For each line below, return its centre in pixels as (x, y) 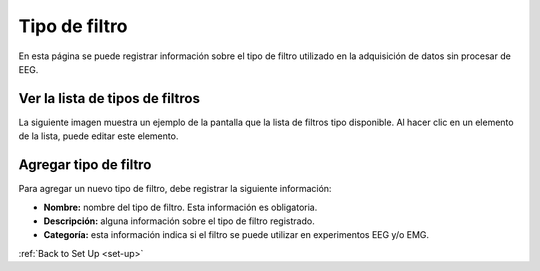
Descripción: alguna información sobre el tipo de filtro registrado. (179, 221)
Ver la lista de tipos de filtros (109, 98)
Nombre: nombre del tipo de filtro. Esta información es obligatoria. (180, 207)
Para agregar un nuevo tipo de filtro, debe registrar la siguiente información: (175, 189)
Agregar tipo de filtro (85, 165)
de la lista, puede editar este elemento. (98, 136)
